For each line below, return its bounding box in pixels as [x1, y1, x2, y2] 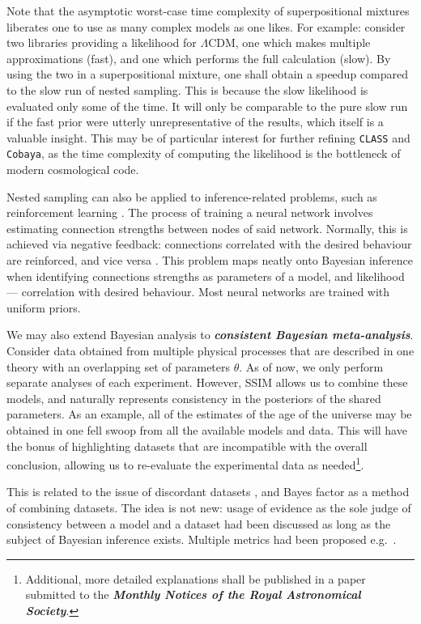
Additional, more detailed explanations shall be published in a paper [25, 570, 366, 587]
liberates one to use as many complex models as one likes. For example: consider [6, 18, 406, 35]
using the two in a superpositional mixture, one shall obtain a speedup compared [6, 66, 408, 83]
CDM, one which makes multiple [208, 34, 371, 51]
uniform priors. [6, 299, 81, 316]
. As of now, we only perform [239, 358, 384, 375]
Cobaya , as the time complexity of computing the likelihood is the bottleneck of [6, 145, 401, 162]
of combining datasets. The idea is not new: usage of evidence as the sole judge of [6, 499, 411, 516]
